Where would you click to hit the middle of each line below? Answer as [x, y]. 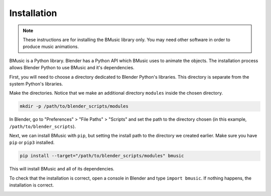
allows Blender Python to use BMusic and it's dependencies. [72, 68]
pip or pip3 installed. [32, 142]
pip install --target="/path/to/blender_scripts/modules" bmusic [102, 156]
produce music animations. [51, 47]
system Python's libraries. [36, 84]
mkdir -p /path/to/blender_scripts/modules [74, 106]
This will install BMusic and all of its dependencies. [62, 169]
